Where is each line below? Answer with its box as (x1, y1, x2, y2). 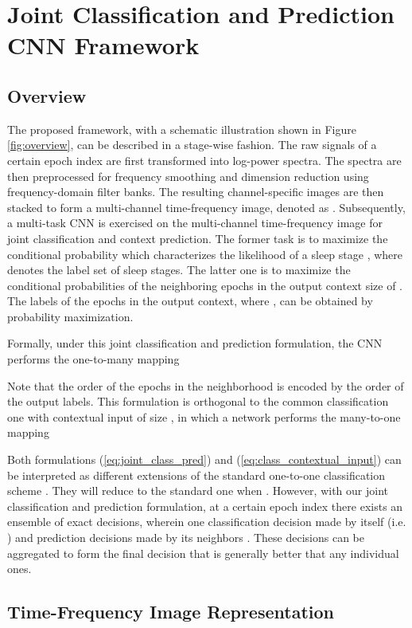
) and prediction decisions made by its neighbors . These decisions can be (7, 529, 364, 546)
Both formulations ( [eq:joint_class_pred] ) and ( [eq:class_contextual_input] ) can (7, 451, 402, 468)
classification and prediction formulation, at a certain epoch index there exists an (7, 497, 403, 514)
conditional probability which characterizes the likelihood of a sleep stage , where (7, 245, 402, 262)
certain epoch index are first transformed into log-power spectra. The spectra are (7, 151, 402, 168)
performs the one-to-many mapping (7, 351, 180, 367)
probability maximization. (7, 308, 134, 324)
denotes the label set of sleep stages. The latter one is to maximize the (7, 261, 351, 278)
